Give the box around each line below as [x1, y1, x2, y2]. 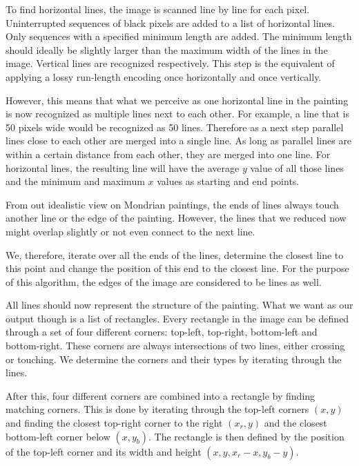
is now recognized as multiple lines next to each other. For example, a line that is [6, 106, 349, 121]
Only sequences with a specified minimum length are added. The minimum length [6, 29, 352, 43]
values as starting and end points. [157, 174, 300, 188]
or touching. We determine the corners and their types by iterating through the [6, 351, 342, 366]
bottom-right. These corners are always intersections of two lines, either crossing [6, 338, 345, 353]
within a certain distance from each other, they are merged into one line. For [6, 146, 331, 161]
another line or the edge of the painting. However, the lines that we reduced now [6, 211, 347, 225]
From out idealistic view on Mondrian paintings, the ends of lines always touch [6, 197, 339, 211]
